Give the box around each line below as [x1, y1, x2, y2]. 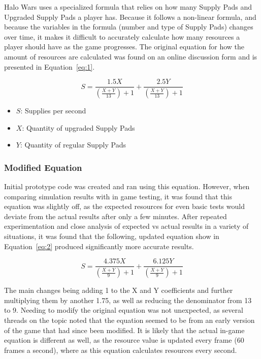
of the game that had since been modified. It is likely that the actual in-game [4, 324, 245, 335]
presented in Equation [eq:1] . [4, 61, 95, 72]
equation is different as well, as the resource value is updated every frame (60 [4, 335, 244, 345]
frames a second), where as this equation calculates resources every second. [4, 344, 237, 355]
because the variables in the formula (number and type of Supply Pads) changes [4, 21, 253, 32]
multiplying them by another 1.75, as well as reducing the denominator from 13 [4, 294, 252, 305]
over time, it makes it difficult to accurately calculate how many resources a [4, 31, 240, 42]
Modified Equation [4, 161, 82, 173]
